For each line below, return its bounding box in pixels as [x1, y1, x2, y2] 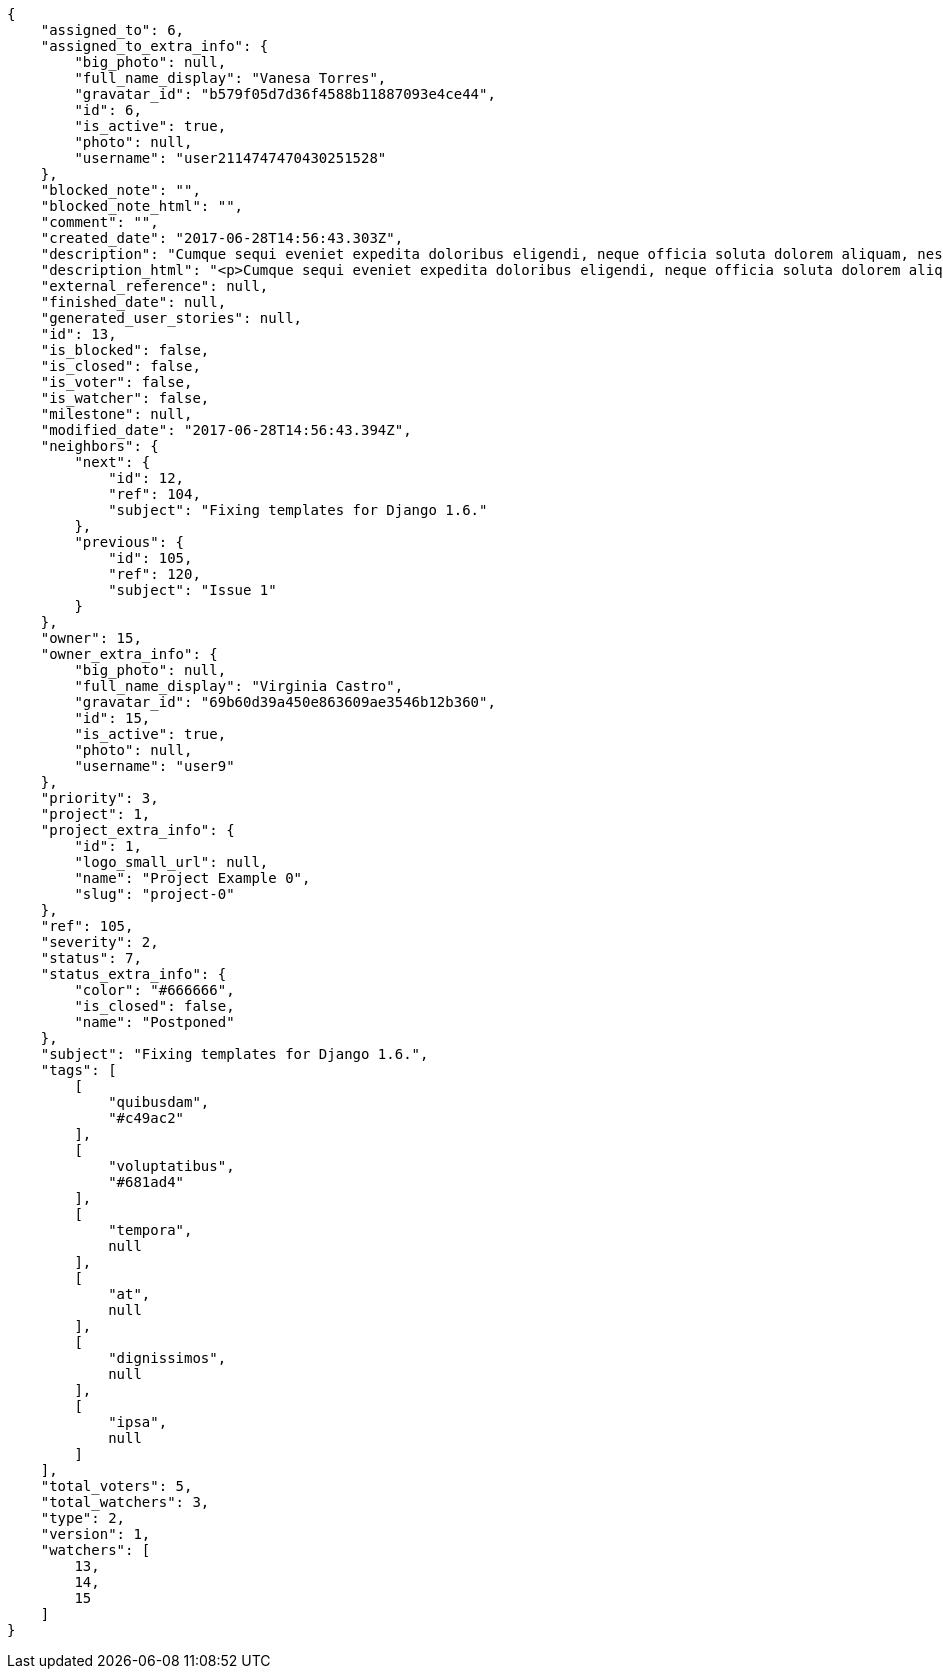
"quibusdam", [108, 1094, 210, 1110]
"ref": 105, [40, 918, 134, 934]
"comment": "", [40, 214, 159, 230]
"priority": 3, [40, 790, 159, 806]
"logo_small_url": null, [74, 854, 269, 870]
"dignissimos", [108, 1350, 227, 1366]
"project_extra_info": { [40, 822, 235, 838]
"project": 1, [40, 806, 151, 822]
